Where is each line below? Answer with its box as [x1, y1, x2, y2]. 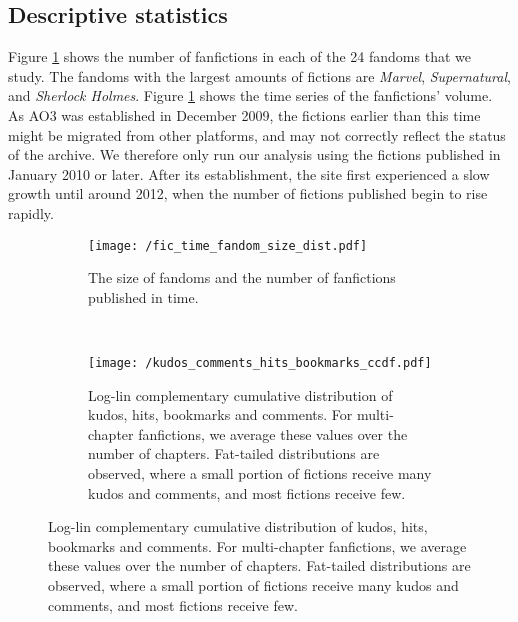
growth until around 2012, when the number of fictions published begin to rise [8, 183, 488, 204]
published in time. [88, 286, 199, 307]
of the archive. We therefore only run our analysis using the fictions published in [8, 144, 501, 165]
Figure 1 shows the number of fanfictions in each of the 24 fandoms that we [8, 46, 471, 67]
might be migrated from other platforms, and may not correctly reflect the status [8, 124, 506, 145]
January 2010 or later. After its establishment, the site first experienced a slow [8, 163, 490, 184]
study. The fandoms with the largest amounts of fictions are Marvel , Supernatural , [8, 65, 511, 86]
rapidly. [8, 202, 54, 223]
